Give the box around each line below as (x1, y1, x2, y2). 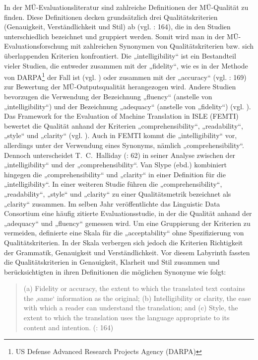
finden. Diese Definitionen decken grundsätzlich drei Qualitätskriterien (4, 11, 218, 22)
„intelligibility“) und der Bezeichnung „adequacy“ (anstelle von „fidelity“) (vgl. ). (4, 101, 251, 111)
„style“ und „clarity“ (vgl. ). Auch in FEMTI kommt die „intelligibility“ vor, (4, 130, 237, 141)
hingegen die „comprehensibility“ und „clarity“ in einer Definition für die (4, 169, 226, 179)
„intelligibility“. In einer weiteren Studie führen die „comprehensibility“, (4, 179, 222, 189)
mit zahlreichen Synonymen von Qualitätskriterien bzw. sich (70, 41, 254, 51)
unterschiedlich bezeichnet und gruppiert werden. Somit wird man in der (4, 31, 225, 41)
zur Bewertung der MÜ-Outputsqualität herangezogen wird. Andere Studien (4, 81, 236, 92)
